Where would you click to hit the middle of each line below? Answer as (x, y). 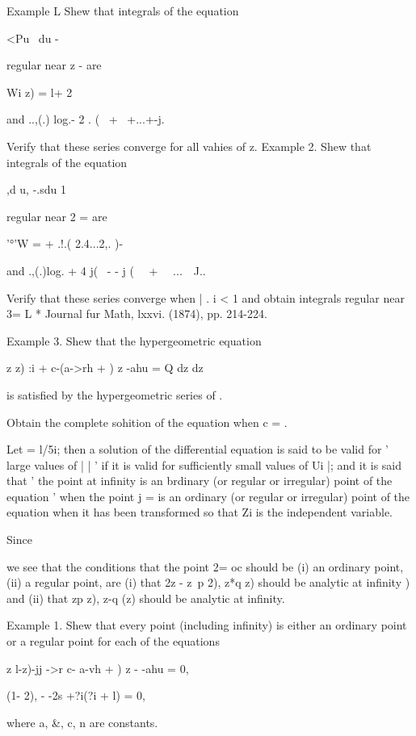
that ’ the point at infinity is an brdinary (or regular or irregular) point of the (200, 481)
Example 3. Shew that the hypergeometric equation (134, 340)
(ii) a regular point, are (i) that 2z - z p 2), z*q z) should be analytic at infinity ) (208, 582)
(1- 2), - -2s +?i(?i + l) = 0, (76, 695)
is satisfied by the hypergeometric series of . (115, 394)
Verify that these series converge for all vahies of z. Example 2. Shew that (189, 146)
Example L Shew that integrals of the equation (123, 10)
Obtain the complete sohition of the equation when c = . (147, 422)
